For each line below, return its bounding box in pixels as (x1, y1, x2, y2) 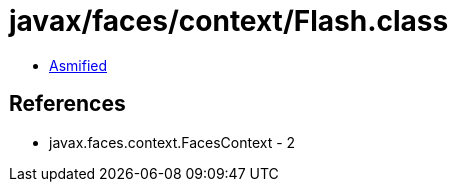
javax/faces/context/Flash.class (9, 4, 449, 38)
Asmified (49, 56, 108, 74)
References (9, 91, 126, 117)
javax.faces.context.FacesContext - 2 (49, 133, 296, 151)
